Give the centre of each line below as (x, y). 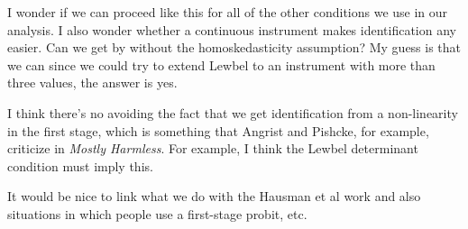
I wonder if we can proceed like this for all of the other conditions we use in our (228, 12)
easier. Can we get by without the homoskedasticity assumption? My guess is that (234, 47)
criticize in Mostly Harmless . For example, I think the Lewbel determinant (213, 148)
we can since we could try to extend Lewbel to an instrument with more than (221, 64)
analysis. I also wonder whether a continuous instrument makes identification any (232, 29)
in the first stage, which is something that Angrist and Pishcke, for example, (218, 130)
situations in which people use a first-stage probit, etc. (157, 213)
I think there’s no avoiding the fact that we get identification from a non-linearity (233, 112)
